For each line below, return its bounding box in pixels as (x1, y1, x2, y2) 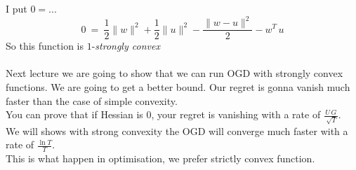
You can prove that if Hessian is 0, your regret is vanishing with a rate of (6, 107, 321, 122)
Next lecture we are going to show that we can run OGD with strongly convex (6, 66, 343, 80)
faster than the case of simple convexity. (6, 93, 178, 108)
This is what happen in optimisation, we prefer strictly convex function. (6, 151, 315, 166)
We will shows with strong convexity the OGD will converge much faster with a (6, 123, 348, 138)
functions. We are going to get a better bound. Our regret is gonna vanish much (6, 79, 350, 94)
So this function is (6, 38, 84, 53)
